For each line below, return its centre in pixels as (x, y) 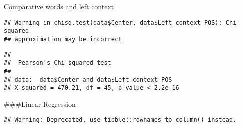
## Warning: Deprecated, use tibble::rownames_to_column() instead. (120, 120)
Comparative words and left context (59, 6)
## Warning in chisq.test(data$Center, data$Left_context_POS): (113, 23)
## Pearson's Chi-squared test (58, 63)
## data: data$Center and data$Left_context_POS (88, 79)
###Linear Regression (40, 103)
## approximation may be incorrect (63, 39)
